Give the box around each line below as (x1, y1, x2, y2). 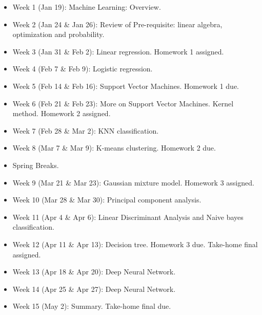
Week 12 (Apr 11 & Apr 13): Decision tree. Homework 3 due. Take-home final (12, 238, 258, 249)
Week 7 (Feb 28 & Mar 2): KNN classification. (12, 125, 159, 136)
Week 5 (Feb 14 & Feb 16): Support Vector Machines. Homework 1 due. (12, 80, 239, 91)
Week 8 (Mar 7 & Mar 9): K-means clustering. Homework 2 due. (12, 142, 216, 153)
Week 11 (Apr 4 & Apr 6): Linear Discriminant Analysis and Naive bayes (12, 211, 244, 222)
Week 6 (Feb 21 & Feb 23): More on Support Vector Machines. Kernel (12, 98, 234, 108)
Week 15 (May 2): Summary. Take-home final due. (12, 301, 171, 311)
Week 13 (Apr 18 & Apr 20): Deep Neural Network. (12, 266, 176, 277)
